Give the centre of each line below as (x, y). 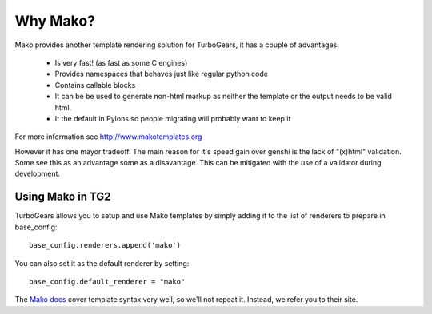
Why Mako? (55, 21)
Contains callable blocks (95, 85)
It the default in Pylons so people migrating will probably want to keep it (173, 118)
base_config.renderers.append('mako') (105, 245)
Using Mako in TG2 (63, 197)
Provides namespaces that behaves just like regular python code (161, 74)
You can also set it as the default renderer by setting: (102, 263)
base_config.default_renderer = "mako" (107, 281)
